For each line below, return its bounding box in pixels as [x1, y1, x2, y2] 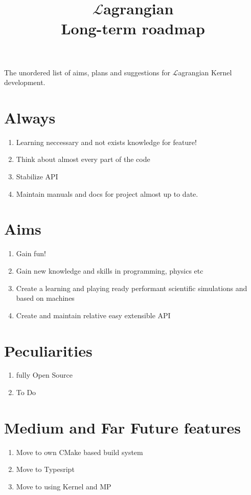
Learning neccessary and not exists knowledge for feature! [16, 136, 197, 147]
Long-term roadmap [61, 18, 205, 39]
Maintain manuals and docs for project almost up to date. [16, 188, 198, 199]
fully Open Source [16, 369, 73, 380]
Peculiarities [4, 340, 93, 361]
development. [4, 77, 45, 88]
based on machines [16, 293, 75, 303]
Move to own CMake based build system [16, 446, 143, 457]
